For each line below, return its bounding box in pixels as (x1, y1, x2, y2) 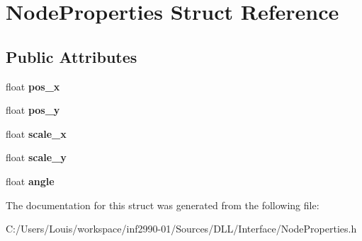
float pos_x (6, 78, 60, 93)
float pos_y (6, 102, 60, 117)
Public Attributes (6, 45, 137, 67)
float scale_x (6, 126, 67, 141)
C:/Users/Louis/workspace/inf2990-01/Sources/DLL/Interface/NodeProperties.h (6, 221, 357, 236)
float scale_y (6, 150, 67, 165)
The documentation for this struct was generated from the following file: (6, 197, 319, 212)
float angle (6, 173, 55, 188)
